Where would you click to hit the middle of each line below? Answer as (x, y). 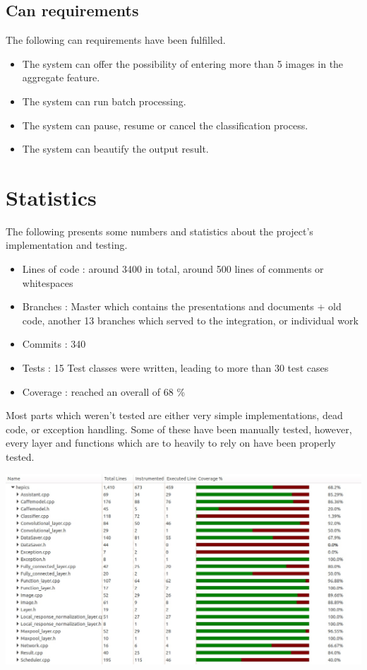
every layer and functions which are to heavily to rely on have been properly (171, 443)
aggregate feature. (61, 77)
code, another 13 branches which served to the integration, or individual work (190, 320)
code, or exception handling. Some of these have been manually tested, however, (179, 429)
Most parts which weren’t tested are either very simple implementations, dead (174, 415)
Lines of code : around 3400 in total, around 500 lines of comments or (173, 269)
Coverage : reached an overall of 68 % (104, 391)
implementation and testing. (67, 245)
